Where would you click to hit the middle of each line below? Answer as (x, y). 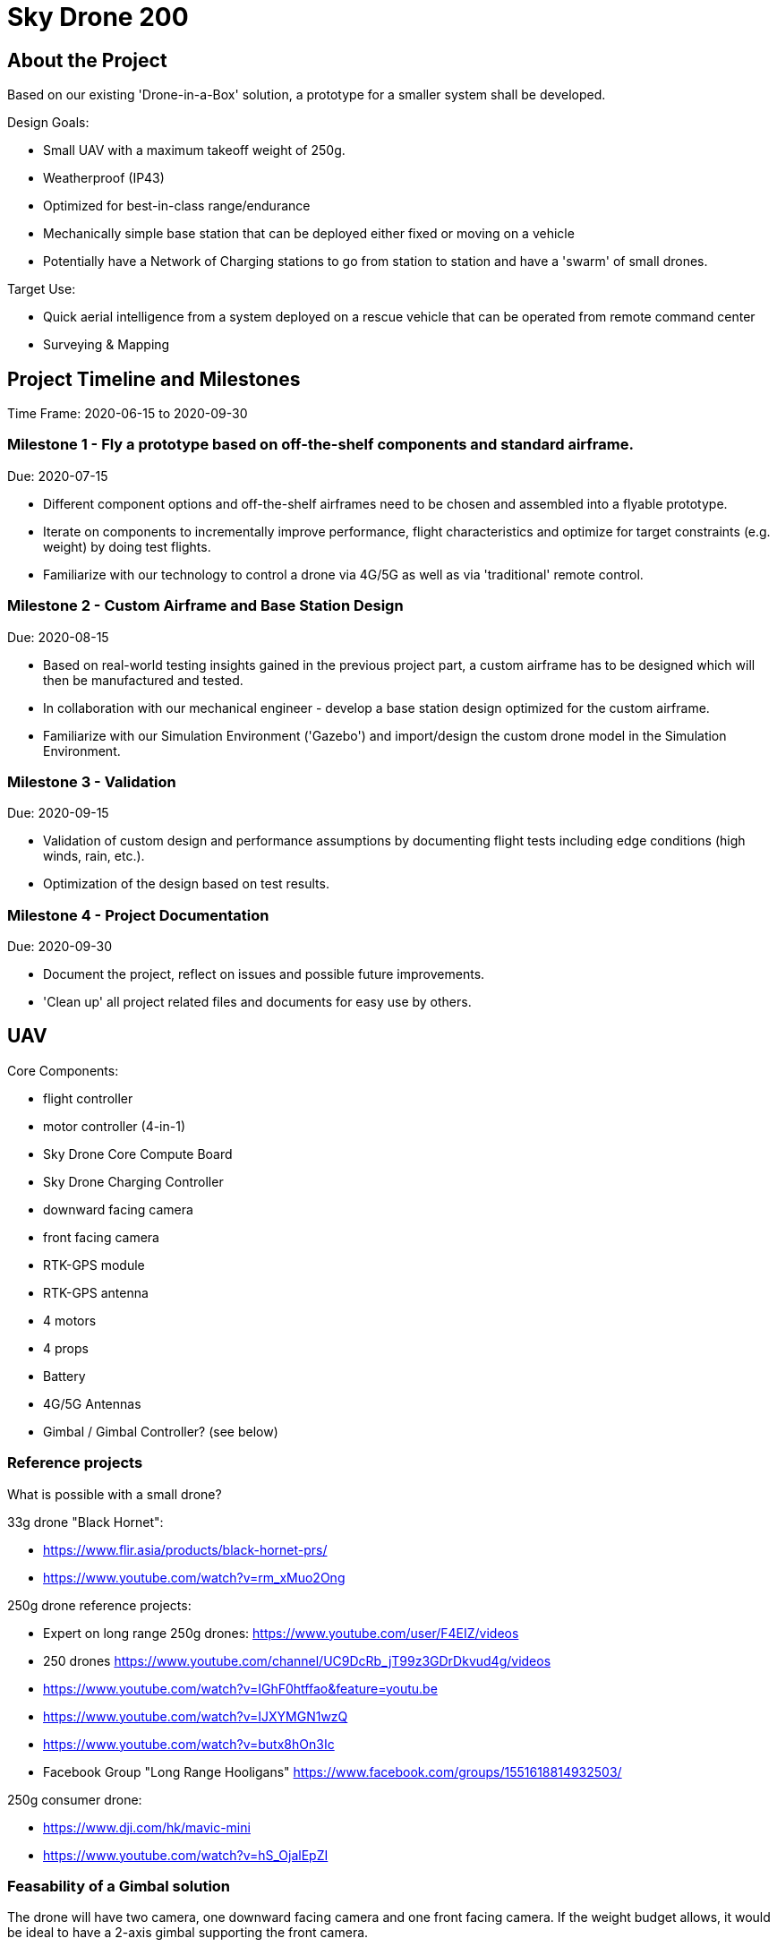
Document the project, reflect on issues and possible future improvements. (264, 974)
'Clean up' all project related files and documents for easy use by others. (257, 1002)
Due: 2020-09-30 (60, 947)
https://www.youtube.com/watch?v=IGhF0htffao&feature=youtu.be (240, 1688)
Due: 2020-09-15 (58, 813)
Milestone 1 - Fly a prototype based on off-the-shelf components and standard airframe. (320, 445)
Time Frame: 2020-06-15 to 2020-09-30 (128, 414)
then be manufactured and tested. (143, 680)
